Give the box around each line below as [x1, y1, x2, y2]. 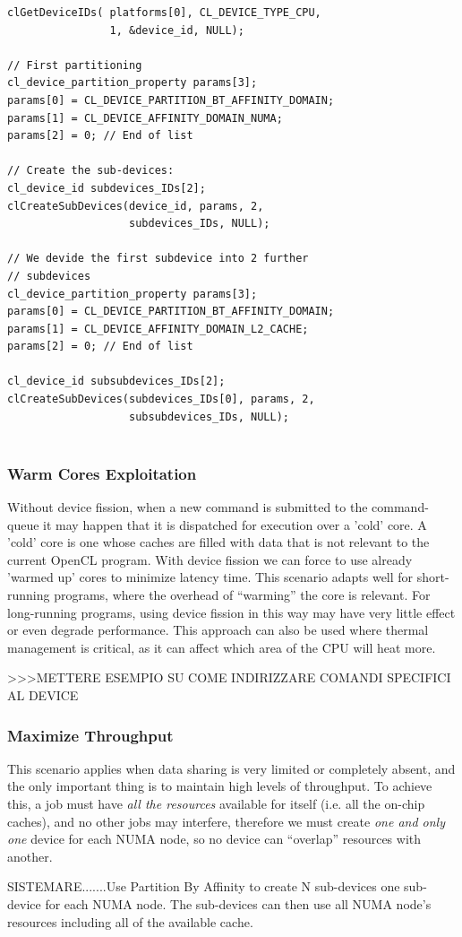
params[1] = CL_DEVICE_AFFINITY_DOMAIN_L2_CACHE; [7, 322, 309, 335]
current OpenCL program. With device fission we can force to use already [7, 550, 413, 568]
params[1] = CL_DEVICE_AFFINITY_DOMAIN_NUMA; [7, 111, 283, 125]
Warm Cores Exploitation [7, 462, 197, 484]
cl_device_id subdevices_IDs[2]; [7, 181, 206, 195]
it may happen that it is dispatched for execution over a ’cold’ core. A [43, 515, 427, 534]
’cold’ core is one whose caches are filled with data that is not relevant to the [7, 533, 430, 551]
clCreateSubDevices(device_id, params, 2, [7, 199, 264, 213]
